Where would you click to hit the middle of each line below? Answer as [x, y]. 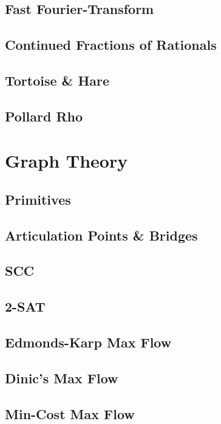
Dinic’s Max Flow [62, 378]
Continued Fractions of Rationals [111, 45]
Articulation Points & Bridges [101, 235]
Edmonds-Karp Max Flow [88, 342]
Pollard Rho [44, 116]
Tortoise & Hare [57, 80]
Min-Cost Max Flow [70, 413]
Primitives [38, 199]
